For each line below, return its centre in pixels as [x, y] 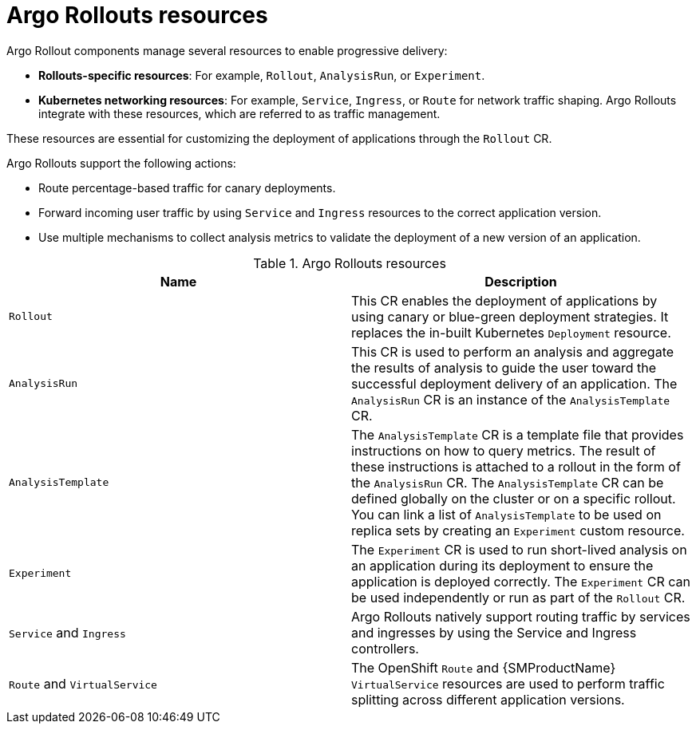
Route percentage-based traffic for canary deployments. [187, 187]
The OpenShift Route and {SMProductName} [484, 667]
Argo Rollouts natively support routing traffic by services [521, 616]
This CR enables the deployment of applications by [504, 300]
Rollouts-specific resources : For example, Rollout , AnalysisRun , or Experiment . [262, 75]
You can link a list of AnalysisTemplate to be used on [506, 514]
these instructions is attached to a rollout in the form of [516, 466]
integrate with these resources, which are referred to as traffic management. [239, 113]
